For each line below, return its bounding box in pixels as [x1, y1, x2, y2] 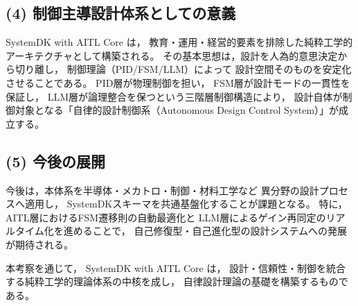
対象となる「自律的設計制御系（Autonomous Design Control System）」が [15, 103, 339, 117]
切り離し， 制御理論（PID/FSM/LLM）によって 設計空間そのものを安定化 [15, 62, 352, 76]
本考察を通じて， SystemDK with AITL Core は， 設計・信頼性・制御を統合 [6, 260, 346, 275]
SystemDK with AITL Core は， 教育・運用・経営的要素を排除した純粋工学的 [6, 35, 353, 49]
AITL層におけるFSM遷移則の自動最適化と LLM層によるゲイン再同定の [6, 210, 326, 224]
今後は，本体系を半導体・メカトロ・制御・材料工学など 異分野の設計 [6, 182, 319, 197]
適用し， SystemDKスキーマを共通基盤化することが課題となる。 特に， [24, 196, 348, 211]
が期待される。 [6, 237, 73, 251]
